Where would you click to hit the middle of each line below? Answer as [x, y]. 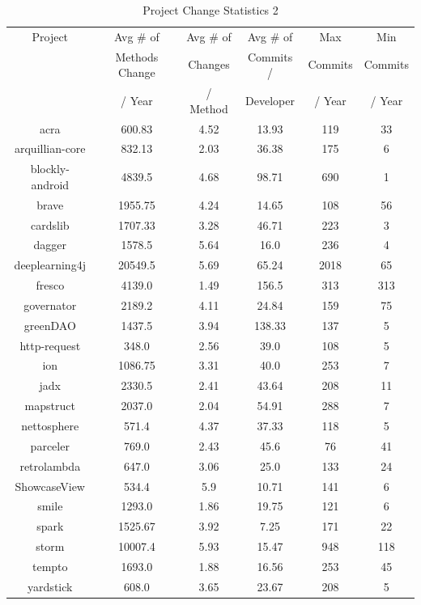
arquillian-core [50, 148]
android [50, 184]
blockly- [50, 169]
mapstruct [50, 406]
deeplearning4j [50, 265]
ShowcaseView [50, 486]
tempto [50, 566]
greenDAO [50, 325]
